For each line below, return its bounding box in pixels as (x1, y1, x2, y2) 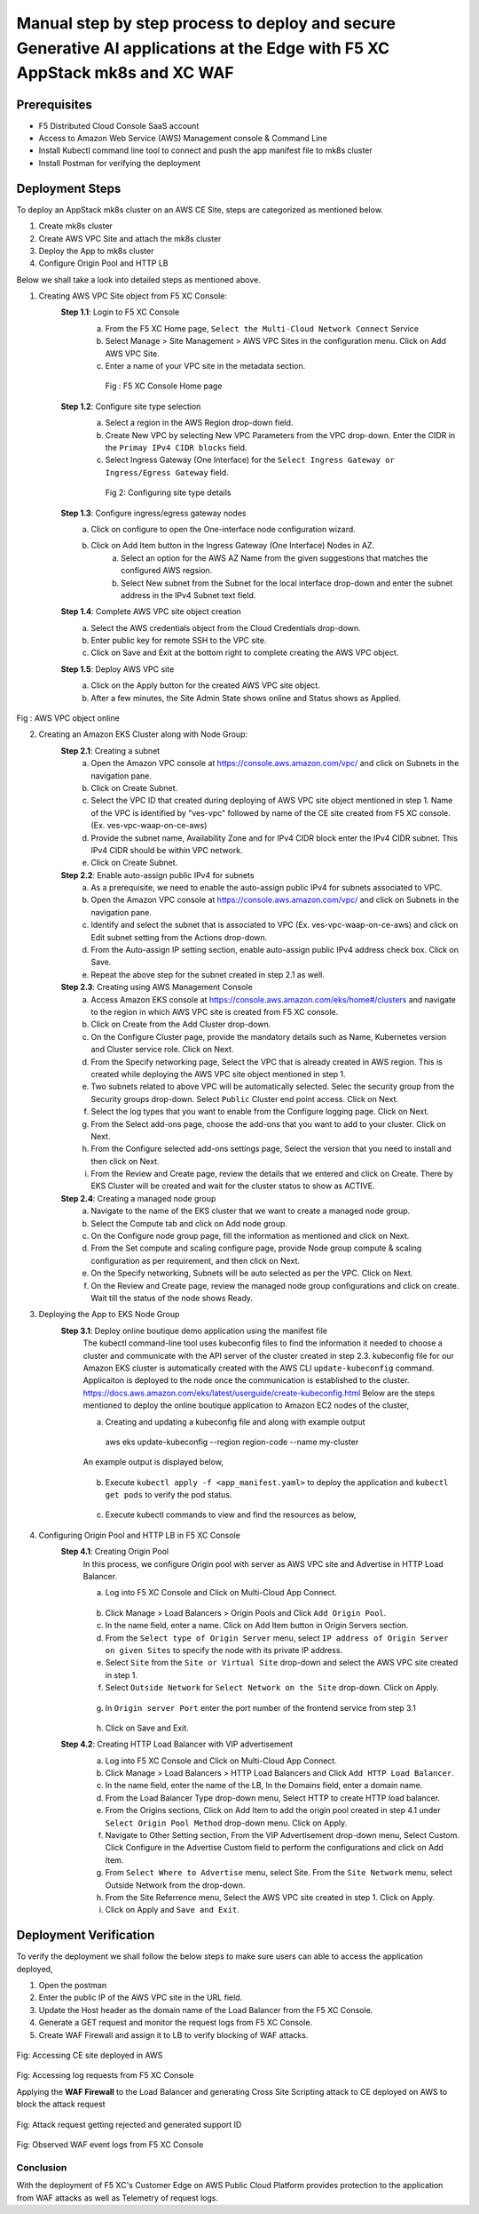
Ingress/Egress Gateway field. (105, 467, 230, 477)
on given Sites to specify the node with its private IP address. (105, 1644, 343, 1655)
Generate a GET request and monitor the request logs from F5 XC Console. (38, 2018, 313, 2028)
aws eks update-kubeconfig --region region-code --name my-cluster (105, 1436, 359, 1447)
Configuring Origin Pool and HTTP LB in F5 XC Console (38, 1530, 241, 1540)
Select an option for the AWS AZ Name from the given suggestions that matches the (121, 552, 428, 563)
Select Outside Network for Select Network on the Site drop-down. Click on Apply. (105, 1682, 439, 1693)
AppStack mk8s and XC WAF (16, 63, 234, 84)
